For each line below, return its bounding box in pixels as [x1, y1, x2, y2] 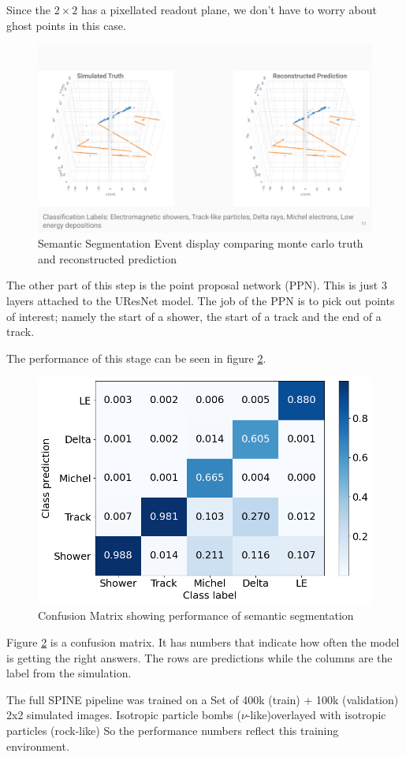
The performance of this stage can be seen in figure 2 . [6, 349, 266, 366]
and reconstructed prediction [38, 250, 177, 267]
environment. [6, 737, 69, 754]
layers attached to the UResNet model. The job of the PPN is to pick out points [6, 293, 395, 309]
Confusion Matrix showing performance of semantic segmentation [38, 607, 354, 624]
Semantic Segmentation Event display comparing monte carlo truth [38, 235, 363, 252]
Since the [6, 2, 50, 17]
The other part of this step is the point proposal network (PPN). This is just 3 [6, 277, 387, 293]
